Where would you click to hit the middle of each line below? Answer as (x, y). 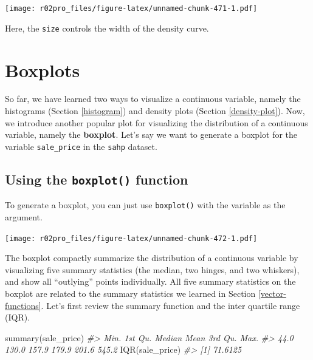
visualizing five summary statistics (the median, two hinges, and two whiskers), (152, 269)
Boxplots (43, 70)
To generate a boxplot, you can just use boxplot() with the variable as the (145, 205)
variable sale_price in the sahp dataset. (81, 146)
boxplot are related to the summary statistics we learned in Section (130, 293)
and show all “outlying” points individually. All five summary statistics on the (150, 281)
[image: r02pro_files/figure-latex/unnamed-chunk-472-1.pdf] (131, 238)
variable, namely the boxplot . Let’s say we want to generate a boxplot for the (151, 134)
